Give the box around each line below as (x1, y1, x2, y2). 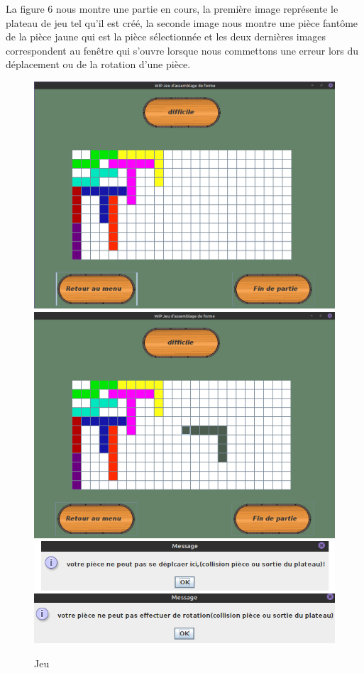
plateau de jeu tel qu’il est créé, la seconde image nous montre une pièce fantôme (6, 15, 358, 30)
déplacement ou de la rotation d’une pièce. (6, 57, 191, 72)
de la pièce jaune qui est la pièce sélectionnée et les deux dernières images (6, 29, 326, 44)
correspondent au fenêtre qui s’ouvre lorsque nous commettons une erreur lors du (6, 43, 359, 57)
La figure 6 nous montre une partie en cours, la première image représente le (6, 1, 338, 16)
